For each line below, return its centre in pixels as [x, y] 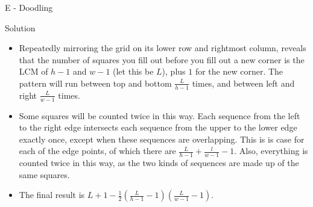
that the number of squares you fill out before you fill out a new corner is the [162, 59]
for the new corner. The [239, 71]
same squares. [44, 174]
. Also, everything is [271, 151]
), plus [174, 71]
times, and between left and [243, 83]
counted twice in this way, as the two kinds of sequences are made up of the [159, 163]
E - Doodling [29, 7]
